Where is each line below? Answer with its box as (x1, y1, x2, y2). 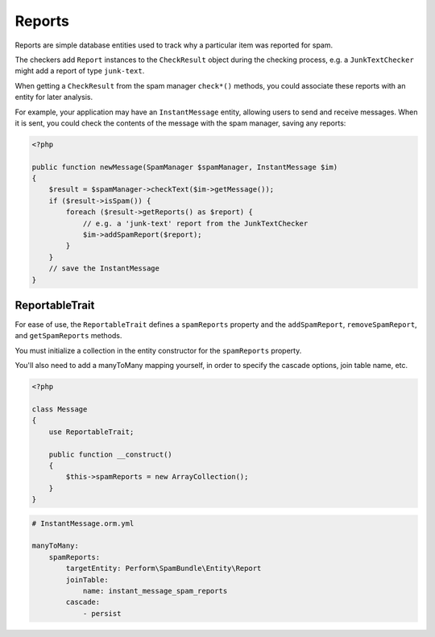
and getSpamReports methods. (14, 331, 122, 341)
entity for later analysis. (14, 93, 93, 102)
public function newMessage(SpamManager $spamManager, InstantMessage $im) (31, 162, 338, 172)
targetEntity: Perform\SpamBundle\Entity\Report (65, 564, 262, 573)
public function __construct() (48, 449, 172, 459)
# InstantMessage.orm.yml (31, 519, 135, 527)
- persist (82, 609, 122, 618)
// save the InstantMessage (48, 264, 160, 273)
